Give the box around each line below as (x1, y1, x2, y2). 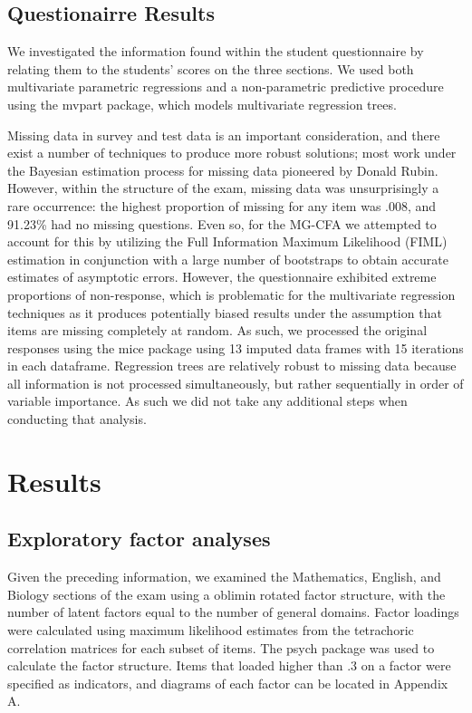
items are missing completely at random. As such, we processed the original (7, 321, 428, 340)
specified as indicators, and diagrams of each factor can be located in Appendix (7, 673, 448, 692)
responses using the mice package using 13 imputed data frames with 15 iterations (7, 338, 464, 357)
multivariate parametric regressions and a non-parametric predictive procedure (7, 77, 444, 96)
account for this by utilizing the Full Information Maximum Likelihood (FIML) (7, 232, 448, 251)
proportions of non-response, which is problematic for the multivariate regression (7, 284, 456, 304)
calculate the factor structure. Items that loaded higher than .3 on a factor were (7, 656, 451, 675)
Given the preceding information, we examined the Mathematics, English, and (7, 567, 441, 586)
